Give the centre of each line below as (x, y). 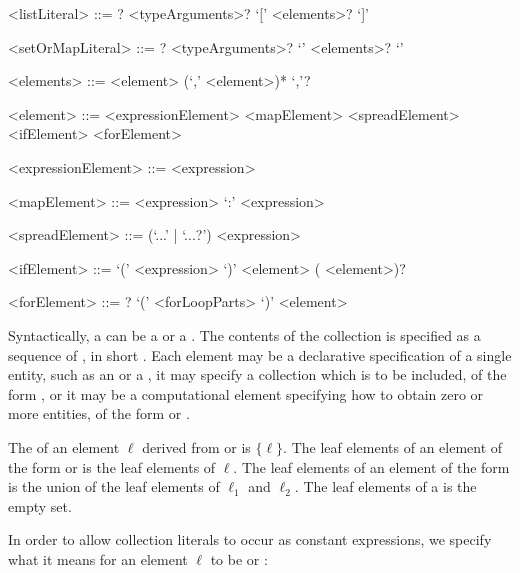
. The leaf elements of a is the (385, 486)
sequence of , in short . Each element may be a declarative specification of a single (260, 354)
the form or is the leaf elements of (112, 466)
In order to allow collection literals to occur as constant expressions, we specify (250, 539)
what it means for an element (98, 558)
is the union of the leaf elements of (114, 486)
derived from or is (196, 446)
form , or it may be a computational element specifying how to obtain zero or (246, 393)
